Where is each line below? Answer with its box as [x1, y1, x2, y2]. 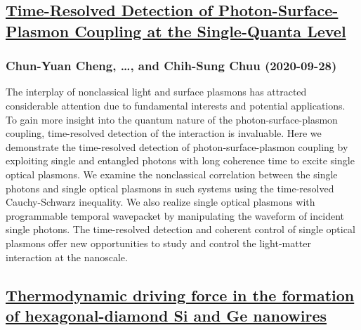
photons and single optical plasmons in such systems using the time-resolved [6, 180, 334, 195]
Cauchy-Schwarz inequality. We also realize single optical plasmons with [6, 194, 315, 209]
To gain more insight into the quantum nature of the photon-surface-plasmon [6, 112, 338, 126]
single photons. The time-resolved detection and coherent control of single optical [6, 222, 355, 237]
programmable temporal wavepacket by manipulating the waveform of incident [6, 208, 344, 223]
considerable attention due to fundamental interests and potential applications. [6, 98, 346, 112]
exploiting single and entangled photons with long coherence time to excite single [6, 153, 355, 168]
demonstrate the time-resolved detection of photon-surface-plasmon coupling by [6, 139, 348, 154]
